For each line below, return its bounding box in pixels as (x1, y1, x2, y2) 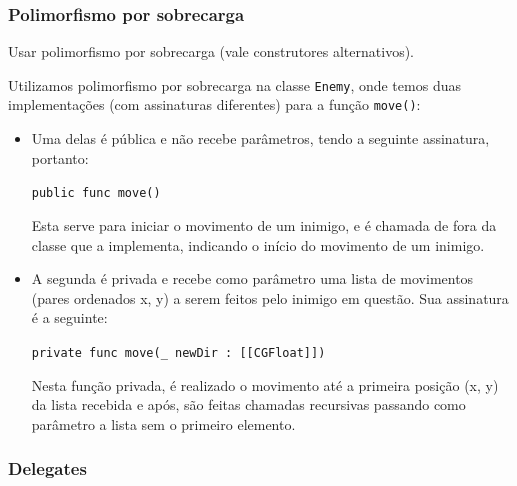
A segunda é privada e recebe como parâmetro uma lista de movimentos (31, 268, 474, 289)
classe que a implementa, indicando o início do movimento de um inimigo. (31, 234, 485, 255)
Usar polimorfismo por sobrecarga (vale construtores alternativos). (8, 41, 414, 62)
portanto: (31, 147, 89, 168)
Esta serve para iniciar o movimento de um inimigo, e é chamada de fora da (31, 214, 497, 235)
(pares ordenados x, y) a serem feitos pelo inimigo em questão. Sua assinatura (31, 287, 509, 308)
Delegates (8, 456, 87, 481)
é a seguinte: (31, 307, 108, 328)
